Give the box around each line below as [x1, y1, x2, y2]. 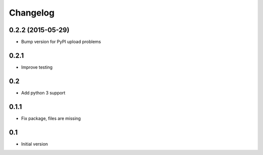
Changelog [9, 7, 55, 18]
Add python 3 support [21, 90, 66, 96]
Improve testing [21, 64, 53, 70]
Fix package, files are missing [21, 115, 81, 121]
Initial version [21, 141, 48, 147]
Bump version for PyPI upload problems [21, 39, 101, 45]
